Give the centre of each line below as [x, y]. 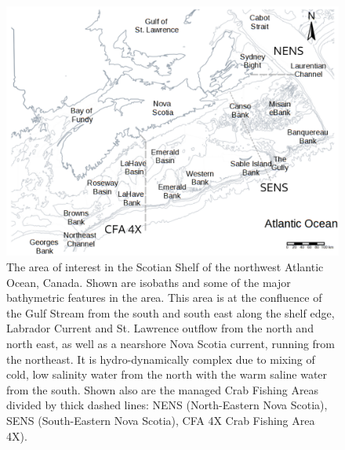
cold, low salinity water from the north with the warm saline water [167, 374]
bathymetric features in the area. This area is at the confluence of [164, 298]
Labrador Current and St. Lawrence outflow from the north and [160, 328]
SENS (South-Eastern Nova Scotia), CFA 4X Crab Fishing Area [161, 420]
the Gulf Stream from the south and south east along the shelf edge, [171, 312]
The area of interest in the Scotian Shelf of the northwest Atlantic [165, 267]
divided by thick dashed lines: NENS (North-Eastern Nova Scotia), [167, 405]
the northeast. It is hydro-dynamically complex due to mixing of [161, 359]
